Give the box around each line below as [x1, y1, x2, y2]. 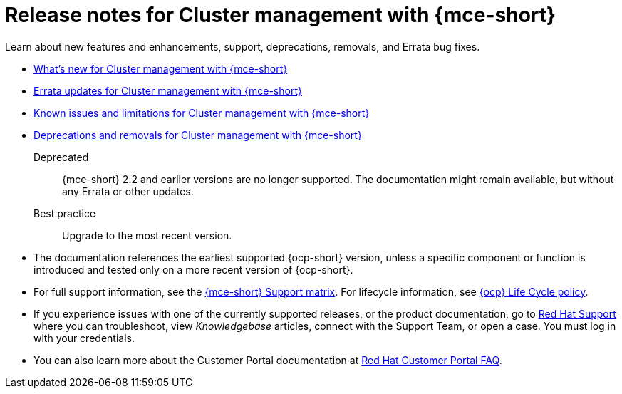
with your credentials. [33, 331, 135, 344]
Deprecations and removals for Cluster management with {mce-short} [33, 128, 362, 141]
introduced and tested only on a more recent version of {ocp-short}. [33, 263, 353, 276]
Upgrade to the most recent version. [62, 229, 232, 242]
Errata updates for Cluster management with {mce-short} [33, 84, 302, 97]
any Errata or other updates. [62, 185, 194, 197]
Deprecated [33, 150, 89, 163]
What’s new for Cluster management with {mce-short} [33, 62, 288, 75]
